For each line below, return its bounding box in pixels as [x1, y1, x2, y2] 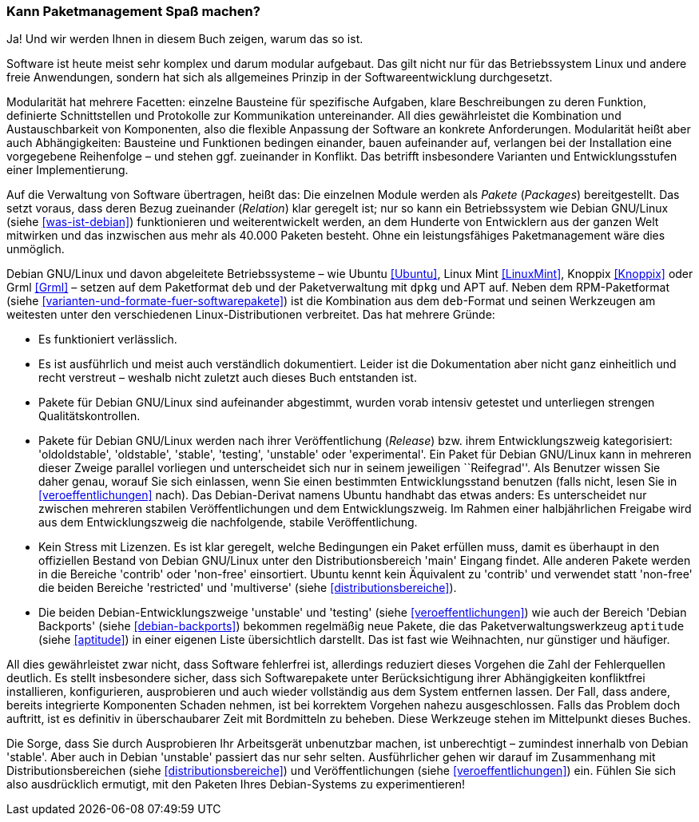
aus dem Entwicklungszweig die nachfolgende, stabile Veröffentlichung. [38, 515, 418, 530]
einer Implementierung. [6, 163, 129, 177]
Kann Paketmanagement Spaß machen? [6, 3, 260, 19]
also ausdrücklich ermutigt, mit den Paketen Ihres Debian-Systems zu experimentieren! [6, 777, 465, 792]
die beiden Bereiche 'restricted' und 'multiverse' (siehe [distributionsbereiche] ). [38, 581, 457, 595]
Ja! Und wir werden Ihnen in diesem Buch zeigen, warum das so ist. [6, 32, 363, 46]
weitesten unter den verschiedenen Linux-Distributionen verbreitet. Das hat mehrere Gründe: [6, 308, 495, 322]
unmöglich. [6, 242, 65, 256]
